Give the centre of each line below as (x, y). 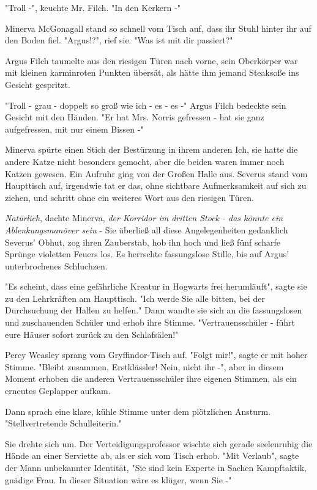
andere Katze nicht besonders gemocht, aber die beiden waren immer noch (145, 161)
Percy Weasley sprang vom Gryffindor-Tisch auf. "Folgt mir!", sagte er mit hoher (156, 355)
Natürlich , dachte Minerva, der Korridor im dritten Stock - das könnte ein (144, 218)
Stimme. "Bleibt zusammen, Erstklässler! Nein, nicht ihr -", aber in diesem (144, 366)
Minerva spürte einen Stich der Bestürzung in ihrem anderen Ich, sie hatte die (151, 149)
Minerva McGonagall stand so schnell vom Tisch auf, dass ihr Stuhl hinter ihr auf (158, 28)
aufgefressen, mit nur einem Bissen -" (74, 129)
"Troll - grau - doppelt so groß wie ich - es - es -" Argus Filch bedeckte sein (146, 105)
